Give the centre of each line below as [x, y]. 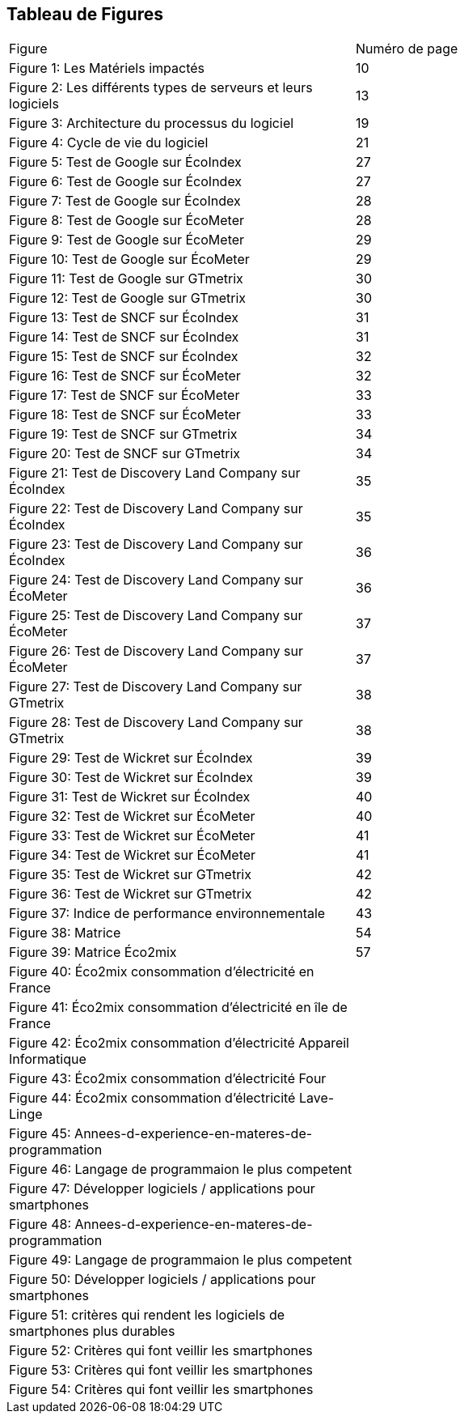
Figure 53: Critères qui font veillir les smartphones [161, 1370]
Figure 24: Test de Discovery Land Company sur [156, 580]
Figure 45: [40, 1134]
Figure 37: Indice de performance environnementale [167, 914]
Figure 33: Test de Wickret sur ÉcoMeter [132, 836]
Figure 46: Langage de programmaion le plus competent [181, 1169]
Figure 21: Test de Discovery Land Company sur [155, 473]
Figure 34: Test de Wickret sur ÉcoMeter [133, 855]
